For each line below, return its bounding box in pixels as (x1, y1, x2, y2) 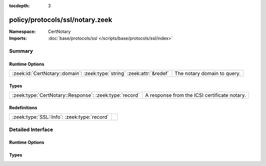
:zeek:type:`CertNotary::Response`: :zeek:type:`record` (12, 92, 140, 99)
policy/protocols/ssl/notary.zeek (9, 15, 113, 24)
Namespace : (9, 28, 36, 34)
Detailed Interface (9, 126, 54, 133)
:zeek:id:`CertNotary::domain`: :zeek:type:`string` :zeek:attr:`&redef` (12, 70, 169, 77)
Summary (9, 48, 33, 55)
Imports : (9, 35, 27, 41)
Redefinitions (9, 105, 37, 111)
